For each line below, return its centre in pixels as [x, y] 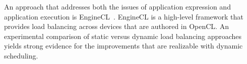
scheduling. [21, 55]
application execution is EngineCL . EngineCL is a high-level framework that [124, 16]
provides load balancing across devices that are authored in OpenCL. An [116, 26]
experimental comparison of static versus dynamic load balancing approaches [123, 36]
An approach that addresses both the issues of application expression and [117, 6]
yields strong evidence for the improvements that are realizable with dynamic [124, 46]
